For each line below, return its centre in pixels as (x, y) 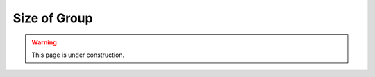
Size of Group (53, 18)
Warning (44, 42)
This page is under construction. (78, 55)
